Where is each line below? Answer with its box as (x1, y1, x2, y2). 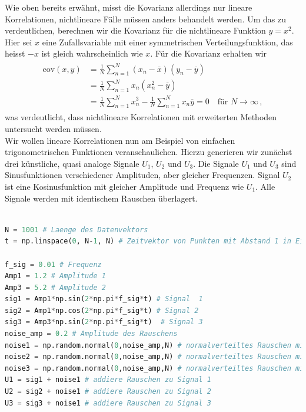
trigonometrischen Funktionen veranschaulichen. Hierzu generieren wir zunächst (5, 146, 292, 158)
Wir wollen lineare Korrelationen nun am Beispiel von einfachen (5, 134, 235, 146)
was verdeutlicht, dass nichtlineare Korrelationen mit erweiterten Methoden (5, 111, 277, 123)
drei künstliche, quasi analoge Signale (5, 157, 139, 169)
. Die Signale (193, 157, 239, 169)
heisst (5, 47, 25, 60)
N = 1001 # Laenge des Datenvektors (5, 225, 148, 234)
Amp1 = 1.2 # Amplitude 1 (5, 272, 106, 281)
